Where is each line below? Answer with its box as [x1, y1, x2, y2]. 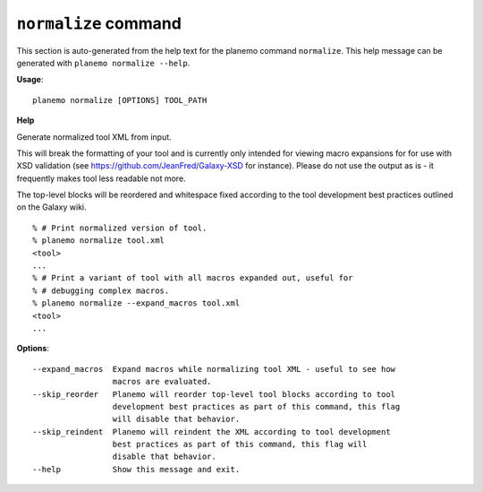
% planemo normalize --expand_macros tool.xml [32, 298, 241, 308]
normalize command [16, 13, 182, 33]
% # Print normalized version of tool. [32, 222, 208, 233]
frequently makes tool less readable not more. [16, 173, 187, 184]
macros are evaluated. [112, 376, 212, 387]
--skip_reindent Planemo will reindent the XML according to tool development [32, 427, 391, 436]
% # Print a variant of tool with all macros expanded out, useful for [32, 273, 353, 283]
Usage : [16, 74, 44, 85]
